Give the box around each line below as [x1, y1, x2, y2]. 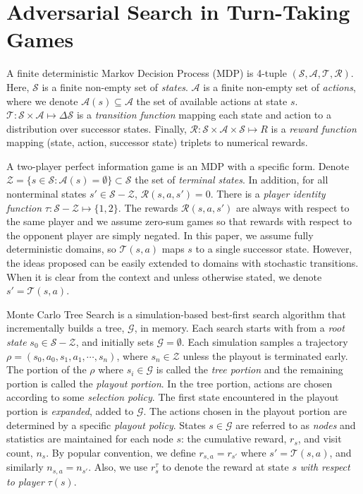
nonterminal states [6, 186, 87, 201]
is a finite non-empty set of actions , [203, 79, 356, 94]
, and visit [297, 431, 342, 446]
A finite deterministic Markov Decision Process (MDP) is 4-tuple [6, 66, 287, 80]
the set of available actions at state [136, 93, 288, 108]
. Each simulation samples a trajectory [181, 335, 348, 349]
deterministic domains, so [6, 241, 116, 256]
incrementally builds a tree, [6, 320, 125, 335]
